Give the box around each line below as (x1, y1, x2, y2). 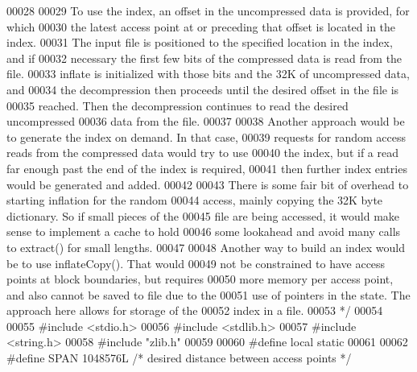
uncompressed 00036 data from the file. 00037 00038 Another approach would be (6, 113, 405, 130)
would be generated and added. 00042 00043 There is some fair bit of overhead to (6, 176, 409, 192)
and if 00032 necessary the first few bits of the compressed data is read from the (6, 49, 403, 66)
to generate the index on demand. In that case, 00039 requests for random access (6, 128, 406, 145)
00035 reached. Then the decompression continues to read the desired (6, 97, 349, 114)
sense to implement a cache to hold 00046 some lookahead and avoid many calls (6, 223, 401, 240)
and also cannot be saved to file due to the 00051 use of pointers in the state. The (6, 286, 411, 303)
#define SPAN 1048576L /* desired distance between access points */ (6, 349, 352, 366)
